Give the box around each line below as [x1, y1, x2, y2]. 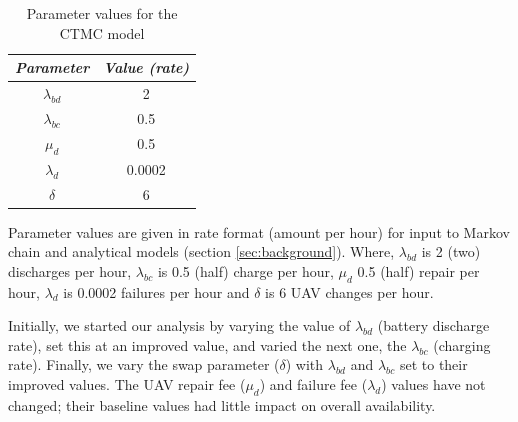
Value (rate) [103, 57, 190, 78]
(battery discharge [377, 315, 490, 336]
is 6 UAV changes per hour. [265, 281, 434, 302]
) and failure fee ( [259, 374, 368, 395]
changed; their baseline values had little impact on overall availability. [8, 394, 436, 415]
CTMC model [59, 22, 145, 43]
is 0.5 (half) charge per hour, [157, 260, 334, 281]
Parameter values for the [26, 3, 178, 23]
